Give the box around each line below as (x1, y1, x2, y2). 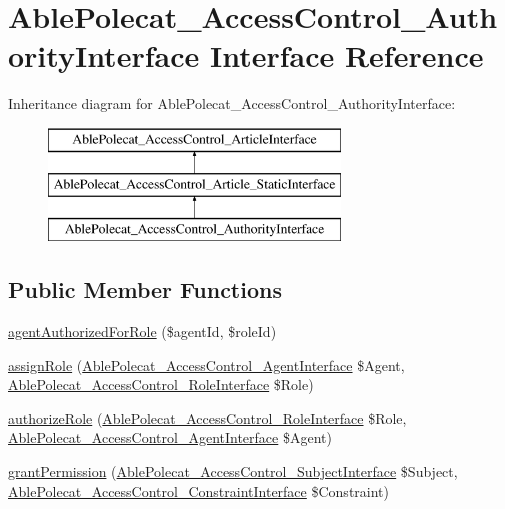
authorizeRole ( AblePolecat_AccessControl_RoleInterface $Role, (8, 407, 407, 428)
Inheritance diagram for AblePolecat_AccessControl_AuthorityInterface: (8, 93, 456, 114)
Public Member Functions (8, 274, 282, 305)
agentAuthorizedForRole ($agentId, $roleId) (8, 321, 277, 342)
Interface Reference (209, 35, 484, 76)
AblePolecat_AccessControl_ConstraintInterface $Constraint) (8, 480, 389, 501)
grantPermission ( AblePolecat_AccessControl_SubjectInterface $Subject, (8, 461, 458, 482)
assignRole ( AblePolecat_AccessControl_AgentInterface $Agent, (8, 354, 405, 375)
